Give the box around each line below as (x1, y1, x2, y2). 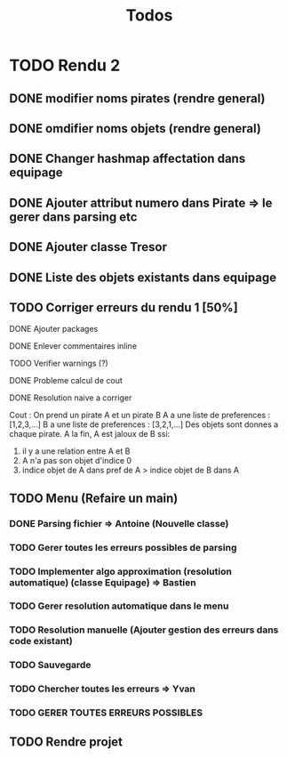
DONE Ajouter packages (9, 324, 99, 335)
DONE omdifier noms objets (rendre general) (9, 121, 262, 136)
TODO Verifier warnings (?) (9, 358, 108, 369)
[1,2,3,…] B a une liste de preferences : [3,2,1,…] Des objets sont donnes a (9, 419, 279, 430)
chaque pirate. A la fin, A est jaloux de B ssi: (9, 429, 171, 439)
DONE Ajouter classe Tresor (9, 239, 167, 254)
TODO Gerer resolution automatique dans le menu (9, 600, 229, 612)
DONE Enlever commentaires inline (9, 341, 138, 351)
